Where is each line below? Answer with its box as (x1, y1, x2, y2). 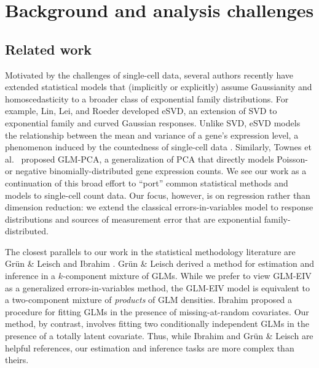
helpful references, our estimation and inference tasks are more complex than (5, 341, 294, 354)
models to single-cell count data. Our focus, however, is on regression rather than (5, 188, 310, 201)
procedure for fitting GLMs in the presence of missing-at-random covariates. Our (5, 305, 309, 318)
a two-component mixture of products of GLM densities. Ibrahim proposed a (5, 293, 293, 306)
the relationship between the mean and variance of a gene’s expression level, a (5, 128, 299, 141)
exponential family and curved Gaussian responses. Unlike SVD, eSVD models (5, 116, 301, 129)
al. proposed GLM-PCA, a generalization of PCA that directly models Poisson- (5, 152, 308, 165)
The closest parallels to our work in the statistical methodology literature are (5, 245, 296, 258)
